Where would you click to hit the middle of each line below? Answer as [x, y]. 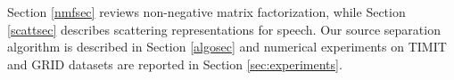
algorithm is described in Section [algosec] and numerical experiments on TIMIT [227, 47]
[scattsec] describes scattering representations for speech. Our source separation [224, 29]
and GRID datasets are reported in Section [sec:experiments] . [175, 64]
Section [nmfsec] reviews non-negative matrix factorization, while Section [206, 12]
